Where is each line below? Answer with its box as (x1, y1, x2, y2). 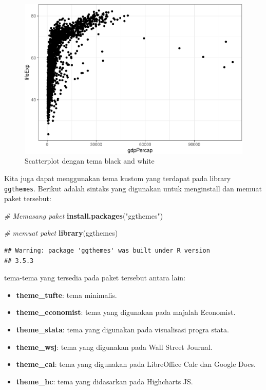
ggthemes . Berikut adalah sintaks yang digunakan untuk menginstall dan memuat (4, 183, 262, 193)
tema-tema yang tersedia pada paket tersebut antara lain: (4, 272, 185, 283)
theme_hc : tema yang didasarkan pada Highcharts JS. (16, 376, 193, 386)
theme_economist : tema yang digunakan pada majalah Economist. (16, 307, 236, 317)
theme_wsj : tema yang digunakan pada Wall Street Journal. (16, 341, 213, 352)
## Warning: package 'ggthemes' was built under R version (4, 247, 210, 255)
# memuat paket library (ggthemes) (4, 227, 118, 238)
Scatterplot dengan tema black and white (25, 155, 155, 166)
